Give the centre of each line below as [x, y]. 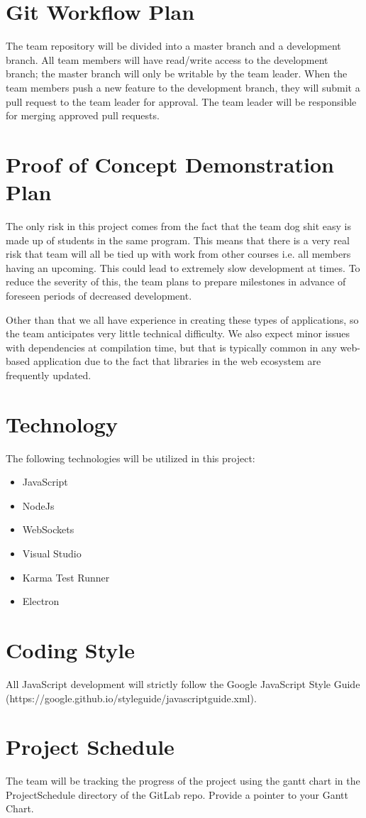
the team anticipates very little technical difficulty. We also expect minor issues [178, 333]
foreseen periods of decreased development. [99, 295]
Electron [41, 601]
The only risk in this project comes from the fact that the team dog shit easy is [179, 226]
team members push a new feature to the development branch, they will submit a [183, 87]
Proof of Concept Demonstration [170, 164]
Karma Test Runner [66, 577]
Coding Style [71, 650]
